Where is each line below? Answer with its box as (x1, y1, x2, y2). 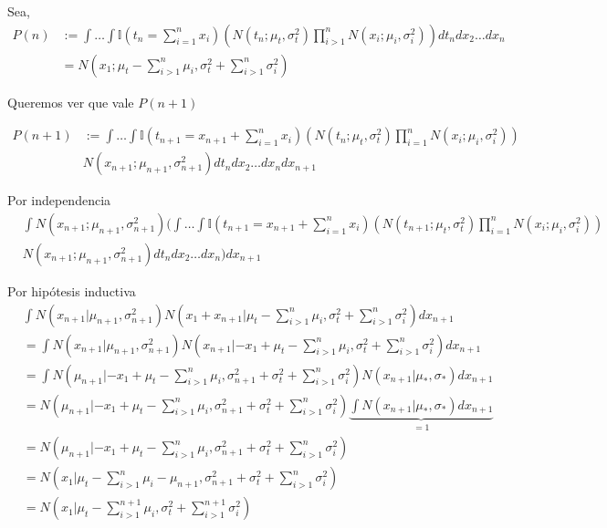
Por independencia (7, 191, 111, 210)
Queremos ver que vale (7, 92, 134, 111)
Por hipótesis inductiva (7, 281, 136, 300)
